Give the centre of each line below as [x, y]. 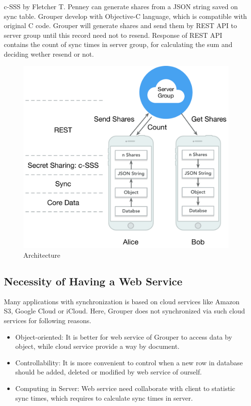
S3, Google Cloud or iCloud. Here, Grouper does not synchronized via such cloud [125, 311]
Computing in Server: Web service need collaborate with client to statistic [125, 388]
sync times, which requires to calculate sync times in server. [104, 398]
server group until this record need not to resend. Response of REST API [113, 35]
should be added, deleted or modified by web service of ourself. [109, 372]
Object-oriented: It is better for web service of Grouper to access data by [124, 336]
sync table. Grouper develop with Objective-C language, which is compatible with [125, 16]
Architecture [42, 255]
